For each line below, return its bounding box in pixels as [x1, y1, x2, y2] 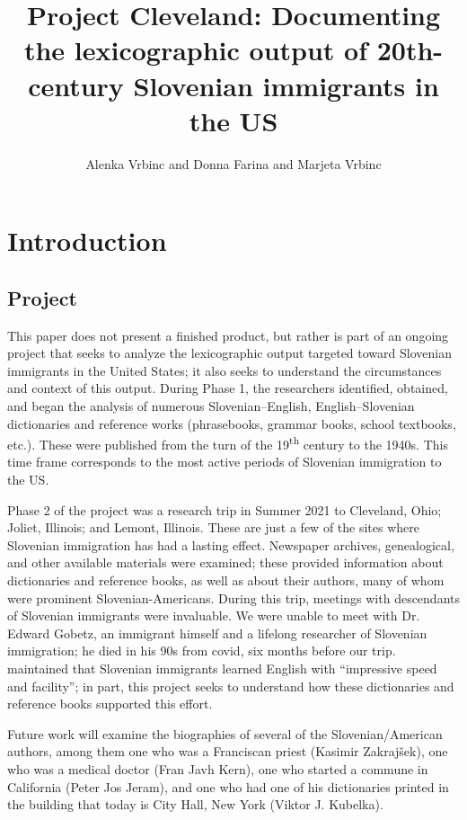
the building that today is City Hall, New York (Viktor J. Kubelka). [7, 795, 383, 814]
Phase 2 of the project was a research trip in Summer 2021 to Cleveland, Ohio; [7, 500, 442, 519]
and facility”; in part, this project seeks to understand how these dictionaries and [7, 676, 454, 695]
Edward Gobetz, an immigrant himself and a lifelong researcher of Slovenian [7, 623, 427, 642]
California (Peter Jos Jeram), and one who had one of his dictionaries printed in [7, 777, 449, 796]
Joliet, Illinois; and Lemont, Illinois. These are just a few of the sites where [7, 518, 420, 537]
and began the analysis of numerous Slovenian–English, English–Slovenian [7, 397, 415, 415]
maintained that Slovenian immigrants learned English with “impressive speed [7, 659, 437, 678]
